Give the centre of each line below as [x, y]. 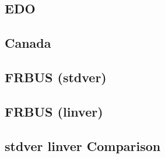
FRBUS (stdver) [56, 77]
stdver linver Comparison [83, 145]
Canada [28, 43]
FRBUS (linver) [54, 111]
